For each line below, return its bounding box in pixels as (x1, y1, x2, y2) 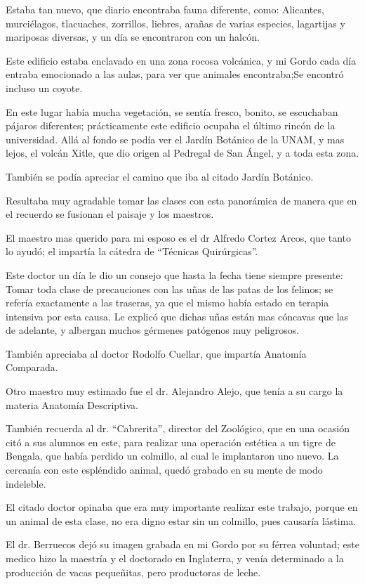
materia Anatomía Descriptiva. (6, 397, 138, 412)
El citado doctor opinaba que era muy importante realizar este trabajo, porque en (6, 500, 358, 514)
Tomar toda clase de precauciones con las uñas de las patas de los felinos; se (6, 281, 333, 296)
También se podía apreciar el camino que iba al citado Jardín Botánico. (6, 169, 314, 183)
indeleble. (6, 476, 46, 491)
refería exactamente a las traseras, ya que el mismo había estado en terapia (6, 295, 329, 310)
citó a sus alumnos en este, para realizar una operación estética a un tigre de (6, 434, 336, 449)
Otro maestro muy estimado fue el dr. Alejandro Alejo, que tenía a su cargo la (6, 384, 343, 398)
